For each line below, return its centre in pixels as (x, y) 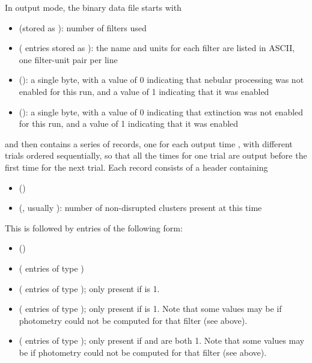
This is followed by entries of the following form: (94, 227)
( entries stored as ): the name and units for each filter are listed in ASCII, (157, 48)
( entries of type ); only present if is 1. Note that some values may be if (150, 309)
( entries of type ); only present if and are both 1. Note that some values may (162, 340)
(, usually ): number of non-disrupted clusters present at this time (140, 208)
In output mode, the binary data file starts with (93, 7)
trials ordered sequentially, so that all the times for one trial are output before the (156, 155)
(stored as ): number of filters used (83, 27)
